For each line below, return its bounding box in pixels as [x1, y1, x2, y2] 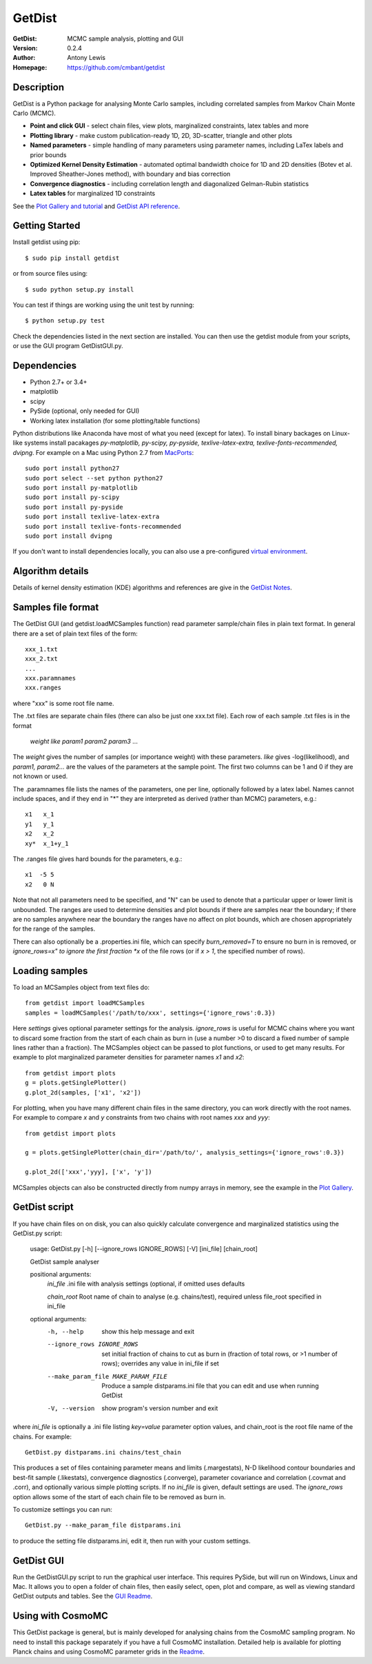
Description [12, 81, 65, 93]
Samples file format [12, 602, 99, 613]
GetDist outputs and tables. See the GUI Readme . [12, 1592, 153, 1601]
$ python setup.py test [25, 317, 105, 325]
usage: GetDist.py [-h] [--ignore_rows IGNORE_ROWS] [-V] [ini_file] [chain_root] [30, 1245, 258, 1253]
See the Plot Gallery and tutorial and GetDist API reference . [12, 202, 180, 210]
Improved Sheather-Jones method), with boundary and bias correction [30, 170, 231, 179]
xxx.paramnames [25, 674, 76, 682]
